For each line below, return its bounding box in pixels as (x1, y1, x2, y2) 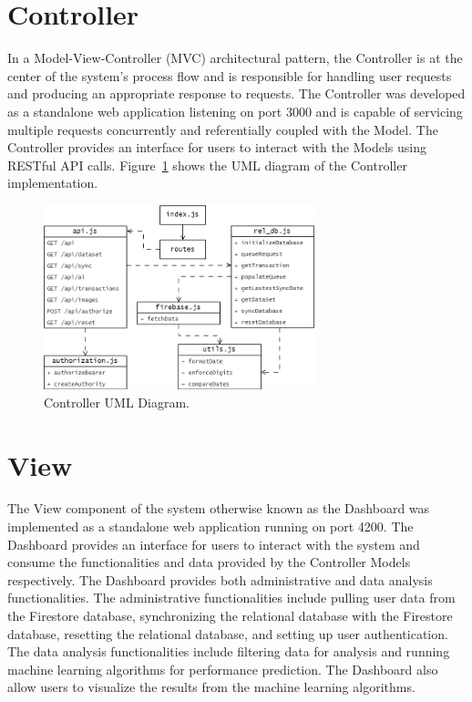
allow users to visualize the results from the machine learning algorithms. (7, 677, 416, 697)
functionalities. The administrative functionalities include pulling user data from (7, 588, 456, 607)
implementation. (7, 173, 98, 192)
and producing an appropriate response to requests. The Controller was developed (7, 84, 466, 103)
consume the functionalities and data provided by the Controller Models (7, 552, 411, 572)
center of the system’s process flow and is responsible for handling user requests (7, 66, 452, 85)
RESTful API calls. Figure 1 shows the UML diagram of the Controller (7, 155, 407, 174)
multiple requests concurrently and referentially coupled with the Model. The (7, 119, 438, 139)
